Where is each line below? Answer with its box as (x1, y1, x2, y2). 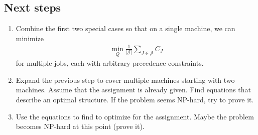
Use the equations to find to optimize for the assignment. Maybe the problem (16, 111, 254, 121)
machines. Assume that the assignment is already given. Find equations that (16, 84, 251, 95)
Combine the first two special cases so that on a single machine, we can (16, 23, 235, 34)
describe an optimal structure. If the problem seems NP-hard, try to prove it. (16, 94, 254, 104)
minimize (16, 33, 44, 43)
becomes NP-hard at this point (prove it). (16, 121, 145, 131)
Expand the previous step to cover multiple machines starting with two (16, 74, 235, 85)
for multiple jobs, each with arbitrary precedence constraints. (16, 58, 204, 68)
